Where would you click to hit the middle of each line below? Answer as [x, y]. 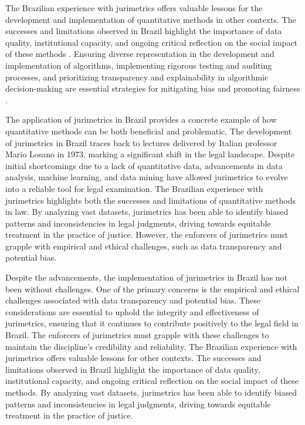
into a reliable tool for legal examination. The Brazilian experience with [134, 188]
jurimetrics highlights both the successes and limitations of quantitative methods [150, 200]
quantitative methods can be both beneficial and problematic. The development [149, 131]
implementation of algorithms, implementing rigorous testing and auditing [139, 65]
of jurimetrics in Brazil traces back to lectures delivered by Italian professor [141, 142]
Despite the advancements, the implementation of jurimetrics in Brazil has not [147, 277]
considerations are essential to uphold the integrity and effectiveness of [132, 311]
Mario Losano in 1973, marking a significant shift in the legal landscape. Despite [150, 154]
